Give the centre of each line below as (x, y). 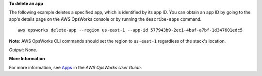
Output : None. (23, 50)
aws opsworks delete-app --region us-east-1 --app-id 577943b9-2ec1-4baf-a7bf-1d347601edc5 (130, 30)
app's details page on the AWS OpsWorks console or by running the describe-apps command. (105, 19)
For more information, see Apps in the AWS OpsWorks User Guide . (76, 67)
